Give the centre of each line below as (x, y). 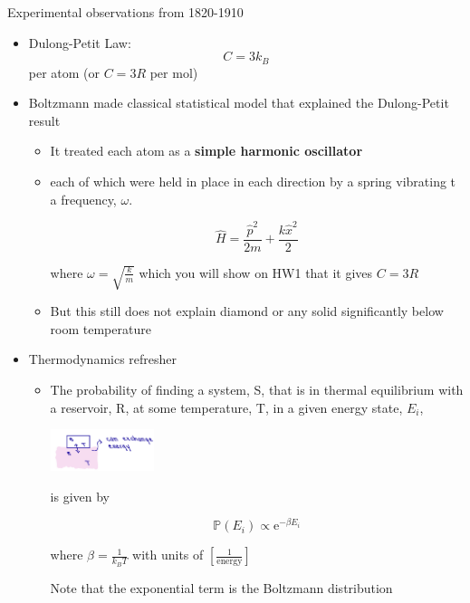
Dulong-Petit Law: (80, 42)
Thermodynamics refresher (103, 359)
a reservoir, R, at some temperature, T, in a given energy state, (226, 407)
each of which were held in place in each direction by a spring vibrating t (253, 182)
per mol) (174, 72)
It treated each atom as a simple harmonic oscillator (206, 151)
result (44, 120)
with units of (168, 555)
